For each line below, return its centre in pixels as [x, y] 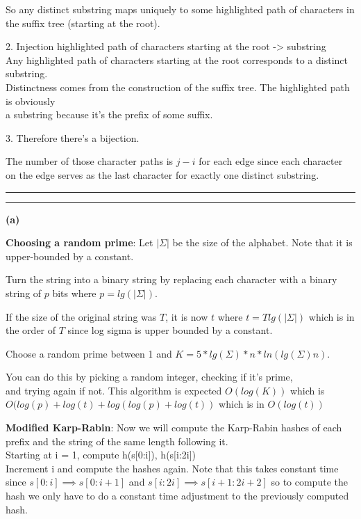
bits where [74, 293]
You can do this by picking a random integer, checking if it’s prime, [149, 377]
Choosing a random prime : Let [79, 242]
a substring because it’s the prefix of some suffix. [109, 114]
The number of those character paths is [90, 161]
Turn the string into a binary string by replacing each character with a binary [171, 279]
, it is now [187, 316]
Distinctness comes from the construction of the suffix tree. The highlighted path [178, 87]
